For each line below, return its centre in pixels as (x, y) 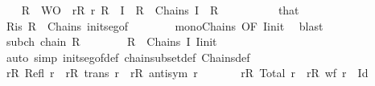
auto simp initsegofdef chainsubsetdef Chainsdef (128, 57)
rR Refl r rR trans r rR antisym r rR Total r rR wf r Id (187, 73)
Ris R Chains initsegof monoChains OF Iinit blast (165, 25)
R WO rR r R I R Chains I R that (160, 10)
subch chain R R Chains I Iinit (111, 41)
